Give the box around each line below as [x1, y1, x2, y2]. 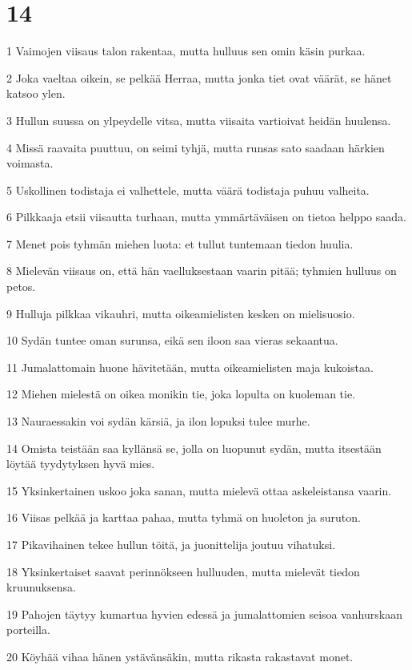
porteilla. [6, 621, 50, 638]
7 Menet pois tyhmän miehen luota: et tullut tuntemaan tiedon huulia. [6, 235, 354, 252]
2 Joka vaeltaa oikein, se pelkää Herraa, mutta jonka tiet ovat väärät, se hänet [6, 69, 392, 86]
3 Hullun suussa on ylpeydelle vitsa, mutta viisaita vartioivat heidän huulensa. [6, 111, 391, 128]
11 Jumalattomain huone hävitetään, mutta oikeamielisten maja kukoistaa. [6, 358, 374, 375]
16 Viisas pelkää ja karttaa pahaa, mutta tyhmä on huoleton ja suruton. [6, 509, 361, 526]
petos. [6, 278, 36, 295]
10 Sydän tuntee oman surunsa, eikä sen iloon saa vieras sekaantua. [6, 332, 338, 349]
